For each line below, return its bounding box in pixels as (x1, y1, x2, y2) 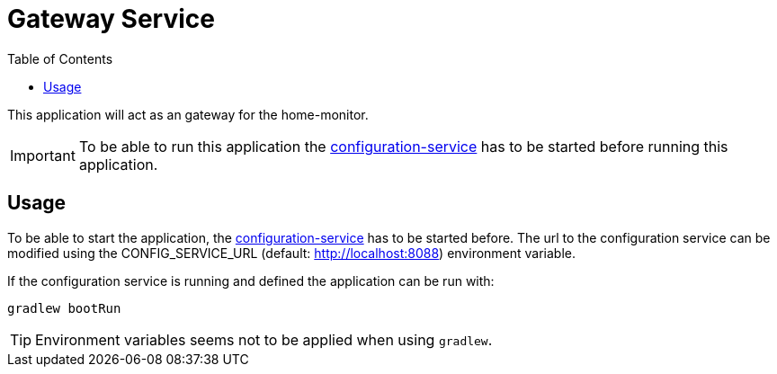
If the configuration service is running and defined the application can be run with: (7, 272, 495, 289)
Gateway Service (7, 4, 215, 34)
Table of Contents (7, 50, 113, 67)
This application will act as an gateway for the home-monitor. (7, 106, 369, 122)
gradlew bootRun (7, 300, 121, 316)
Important (10, 146, 76, 165)
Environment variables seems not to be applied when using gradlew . (35, 330, 493, 349)
